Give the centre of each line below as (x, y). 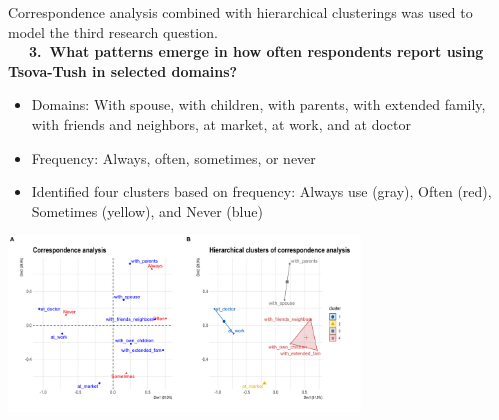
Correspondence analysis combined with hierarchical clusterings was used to (240, 12)
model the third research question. (113, 31)
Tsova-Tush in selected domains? (123, 70)
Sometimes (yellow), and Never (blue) (147, 210)
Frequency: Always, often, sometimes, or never (173, 157)
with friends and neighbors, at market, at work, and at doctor (221, 123)
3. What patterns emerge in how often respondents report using (256, 51)
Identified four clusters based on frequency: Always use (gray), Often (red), (261, 191)
